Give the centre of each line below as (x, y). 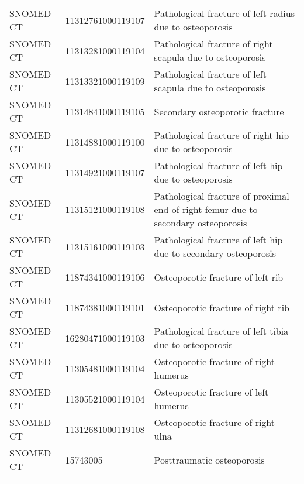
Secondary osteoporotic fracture (219, 111)
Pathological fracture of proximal (222, 196)
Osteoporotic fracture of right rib (222, 307)
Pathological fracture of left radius (224, 13)
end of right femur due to (206, 209)
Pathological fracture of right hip (222, 135)
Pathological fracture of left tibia (221, 331)
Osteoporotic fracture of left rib (219, 277)
